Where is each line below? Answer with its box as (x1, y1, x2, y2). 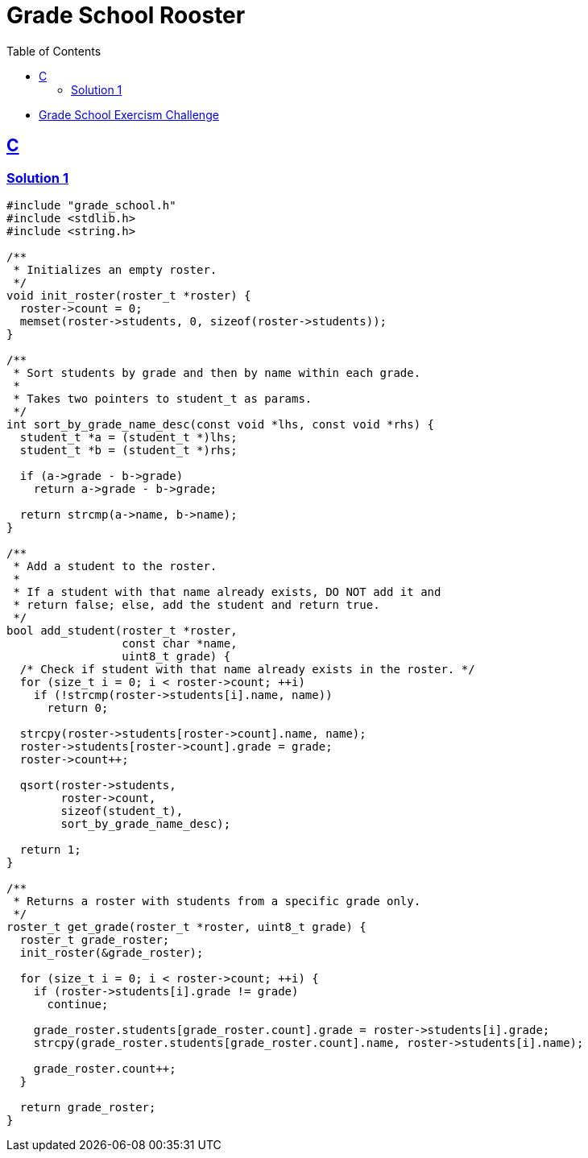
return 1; (19, 842, 81, 856)
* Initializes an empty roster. (13, 263, 217, 276)
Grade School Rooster (6, 2, 246, 29)
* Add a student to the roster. (13, 559, 217, 573)
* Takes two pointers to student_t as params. (13, 391, 313, 405)
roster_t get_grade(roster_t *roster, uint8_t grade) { (6, 920, 366, 933)
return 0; (47, 701, 109, 714)
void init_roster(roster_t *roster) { (6, 288, 251, 302)
